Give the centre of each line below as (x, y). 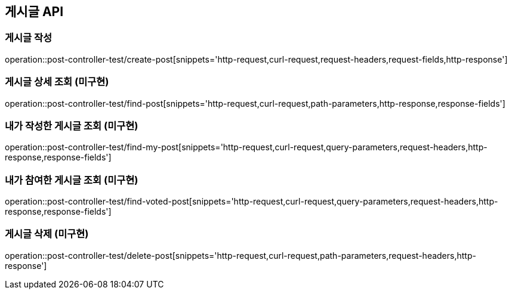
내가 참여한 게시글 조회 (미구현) (72, 180)
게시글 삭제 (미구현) (47, 234)
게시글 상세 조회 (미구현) (57, 82)
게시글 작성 (29, 38)
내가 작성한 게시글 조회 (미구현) (72, 126)
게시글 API (34, 12)
